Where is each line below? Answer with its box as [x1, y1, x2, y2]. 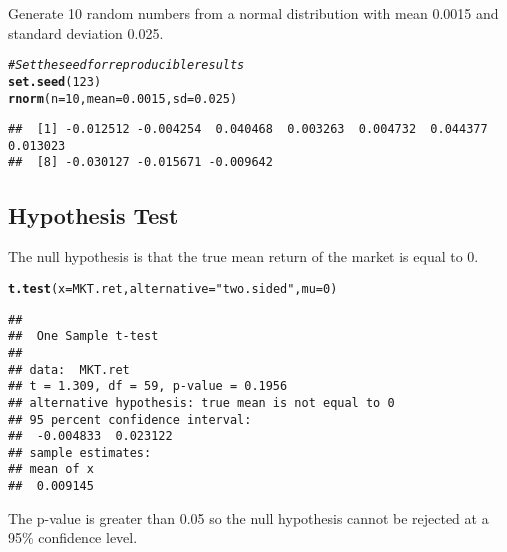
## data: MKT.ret [8, 362, 130, 377]
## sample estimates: [8, 445, 152, 460]
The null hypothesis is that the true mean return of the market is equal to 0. [8, 246, 479, 267]
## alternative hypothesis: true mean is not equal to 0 [8, 395, 395, 410]
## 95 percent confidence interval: [8, 412, 252, 427]
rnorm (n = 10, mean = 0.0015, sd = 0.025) [8, 91, 238, 106]
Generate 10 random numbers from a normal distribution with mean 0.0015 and [8, 3, 499, 23]
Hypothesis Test [8, 199, 179, 230]
